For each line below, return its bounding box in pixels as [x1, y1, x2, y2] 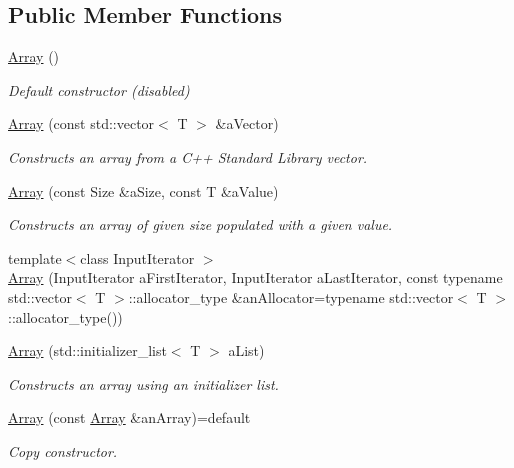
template [8, 247, 62, 268]
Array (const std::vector [8, 113, 155, 134]
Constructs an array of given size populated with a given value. [8, 214, 393, 235]
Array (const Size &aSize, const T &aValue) [8, 180, 279, 201]
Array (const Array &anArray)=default [8, 407, 251, 428]
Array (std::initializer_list [8, 340, 167, 361]
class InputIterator [80, 247, 195, 268]
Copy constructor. [8, 440, 118, 461]
